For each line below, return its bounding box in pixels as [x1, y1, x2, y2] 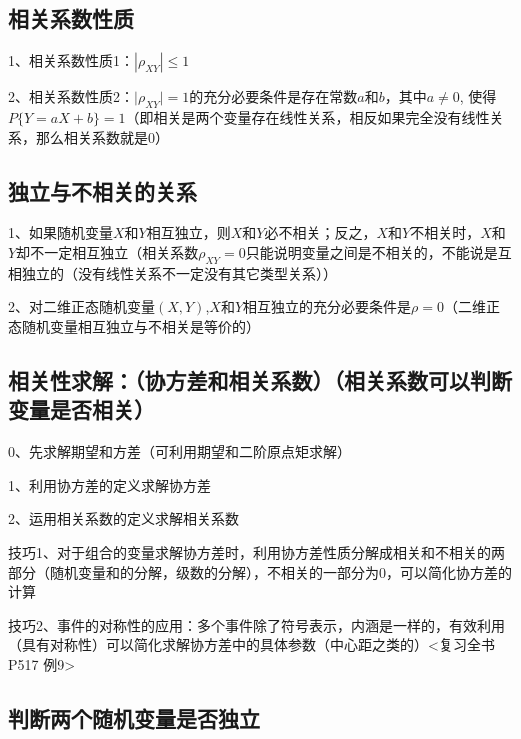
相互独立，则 [146, 222, 231, 243]
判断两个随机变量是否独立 [8, 702, 260, 733]
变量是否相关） [8, 394, 155, 425]
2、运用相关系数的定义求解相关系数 [8, 508, 239, 529]
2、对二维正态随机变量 [8, 296, 155, 317]
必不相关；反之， [264, 222, 377, 243]
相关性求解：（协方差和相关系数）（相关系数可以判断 [8, 364, 512, 395]
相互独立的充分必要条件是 [243, 296, 412, 317]
